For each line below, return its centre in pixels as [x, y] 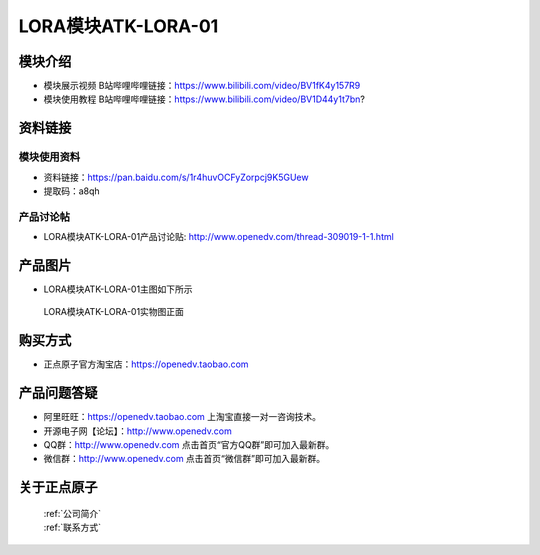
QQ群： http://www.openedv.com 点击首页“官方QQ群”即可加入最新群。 [189, 445]
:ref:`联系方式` [72, 527]
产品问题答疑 [58, 393]
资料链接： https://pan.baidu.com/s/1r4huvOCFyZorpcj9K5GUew [176, 177]
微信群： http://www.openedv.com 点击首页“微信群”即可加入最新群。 [184, 459]
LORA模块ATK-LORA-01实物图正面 [114, 312]
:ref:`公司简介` [72, 513]
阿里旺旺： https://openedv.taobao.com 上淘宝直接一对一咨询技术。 [182, 417]
